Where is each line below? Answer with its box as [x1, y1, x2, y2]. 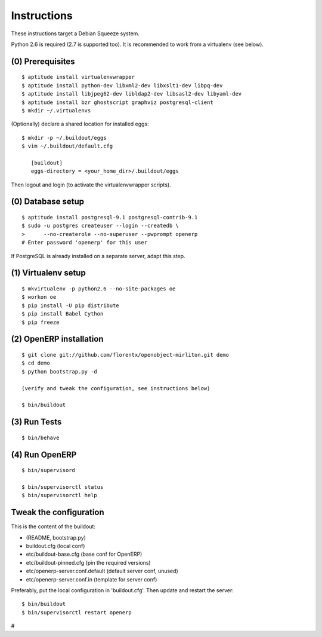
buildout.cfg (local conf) [26, 543, 85, 549]
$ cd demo [21, 360, 50, 367]
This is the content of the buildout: [11, 523, 95, 530]
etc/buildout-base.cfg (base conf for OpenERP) [26, 550, 143, 558]
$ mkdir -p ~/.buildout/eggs [21, 134, 107, 141]
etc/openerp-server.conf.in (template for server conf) [26, 575, 157, 583]
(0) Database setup [11, 197, 85, 207]
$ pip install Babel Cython [21, 311, 104, 317]
